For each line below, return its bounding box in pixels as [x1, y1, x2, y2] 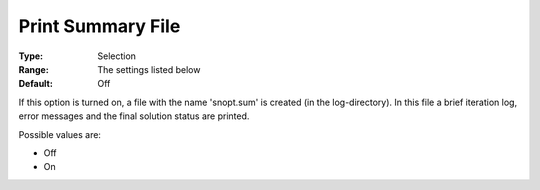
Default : [18, 78, 54, 90]
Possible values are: [18, 128, 102, 140]
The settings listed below [97, 63, 201, 75]
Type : [18, 50, 44, 62]
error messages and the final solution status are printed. [18, 110, 250, 122]
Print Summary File [18, 15, 181, 37]
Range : [18, 63, 49, 75]
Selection [97, 50, 137, 62]
